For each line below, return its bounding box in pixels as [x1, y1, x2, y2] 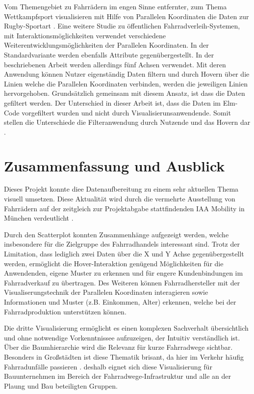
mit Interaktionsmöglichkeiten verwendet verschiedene [4, 30, 166, 40]
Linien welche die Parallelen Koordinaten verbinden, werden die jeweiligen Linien [4, 78, 248, 88]
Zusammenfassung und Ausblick [4, 155, 225, 175]
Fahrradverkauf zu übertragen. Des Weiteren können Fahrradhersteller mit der [4, 277, 240, 287]
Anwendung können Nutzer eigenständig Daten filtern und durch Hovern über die [4, 69, 250, 79]
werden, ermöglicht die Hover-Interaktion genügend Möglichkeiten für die [4, 258, 224, 268]
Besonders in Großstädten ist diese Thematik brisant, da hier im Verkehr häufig [4, 351, 244, 362]
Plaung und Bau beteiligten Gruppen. [4, 380, 118, 391]
